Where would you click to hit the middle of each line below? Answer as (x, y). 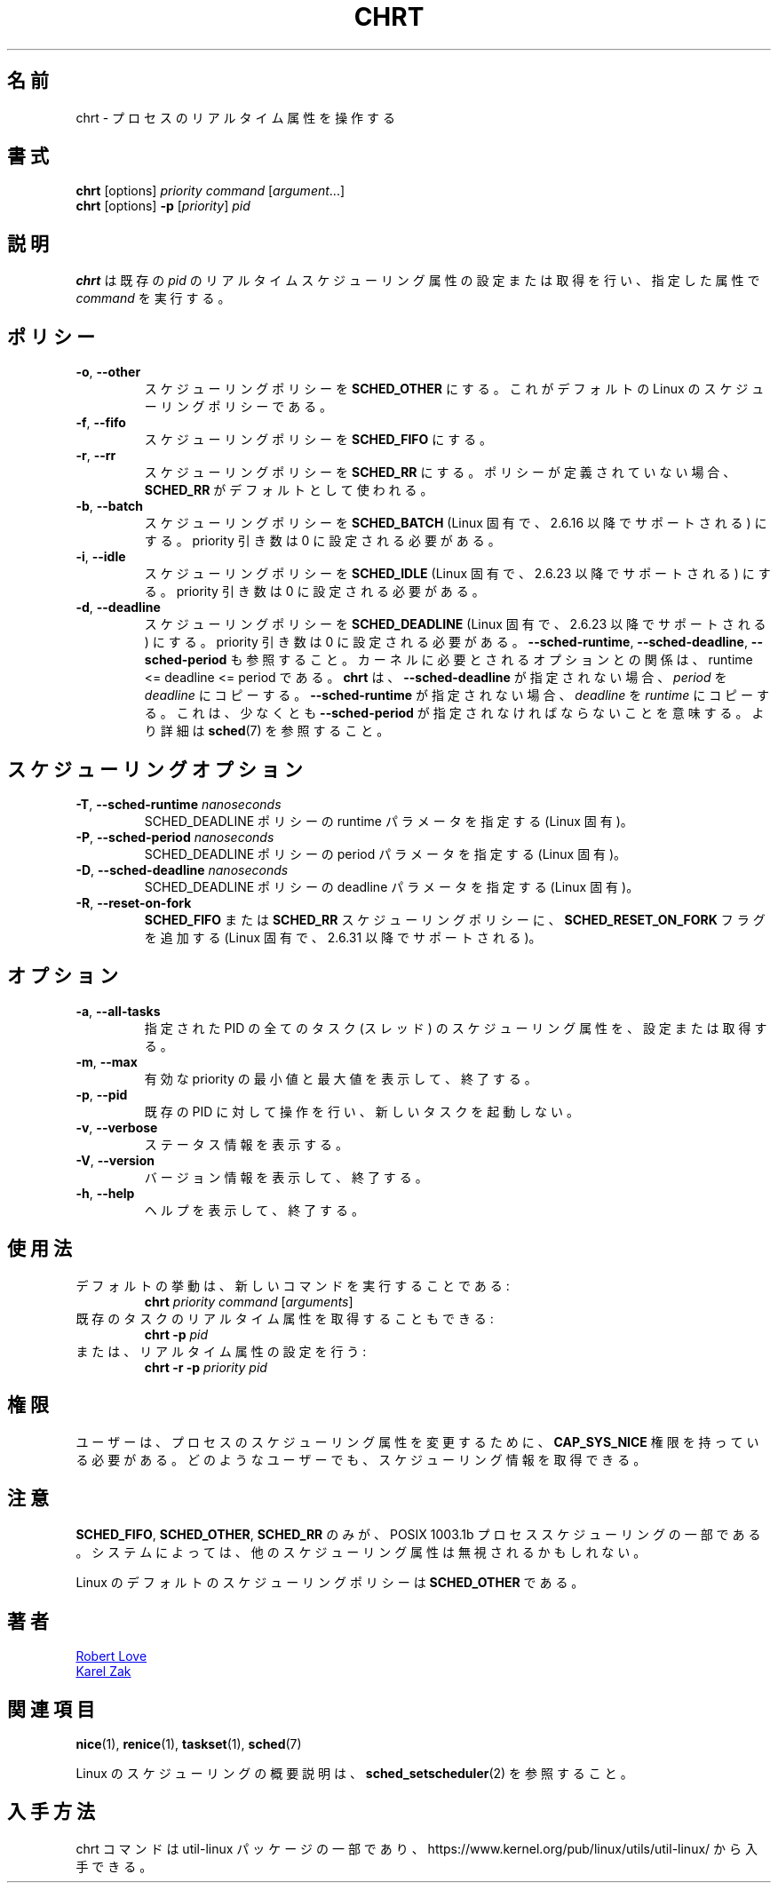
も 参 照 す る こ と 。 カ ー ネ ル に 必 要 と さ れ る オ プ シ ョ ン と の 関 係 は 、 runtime (492, 660)
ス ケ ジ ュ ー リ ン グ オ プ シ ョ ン (155, 769)
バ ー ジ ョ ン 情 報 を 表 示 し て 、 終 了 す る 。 (286, 1177)
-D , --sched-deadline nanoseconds (182, 870)
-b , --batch (109, 506)
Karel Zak (103, 1672)
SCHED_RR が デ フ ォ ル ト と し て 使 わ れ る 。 (289, 490)
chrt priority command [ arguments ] (249, 1301)
